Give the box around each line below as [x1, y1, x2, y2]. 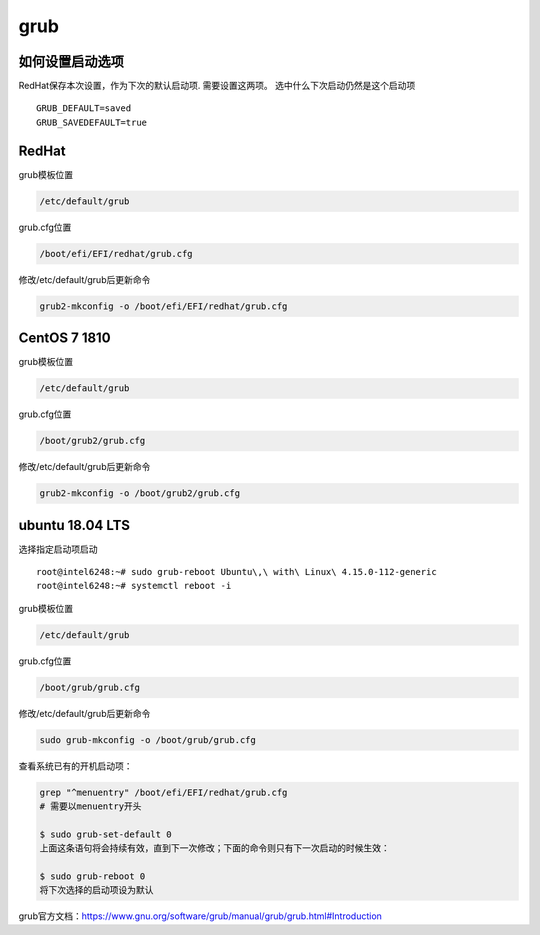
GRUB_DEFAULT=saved [36, 103, 132, 114]
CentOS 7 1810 [18, 330, 111, 347]
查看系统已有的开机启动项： [18, 760, 133, 772]
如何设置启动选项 [18, 53, 124, 70]
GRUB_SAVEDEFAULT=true [36, 116, 148, 128]
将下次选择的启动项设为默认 [39, 885, 154, 896]
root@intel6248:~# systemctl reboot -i [36, 580, 232, 592]
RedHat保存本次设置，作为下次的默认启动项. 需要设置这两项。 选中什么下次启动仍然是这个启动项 [18, 80, 416, 92]
